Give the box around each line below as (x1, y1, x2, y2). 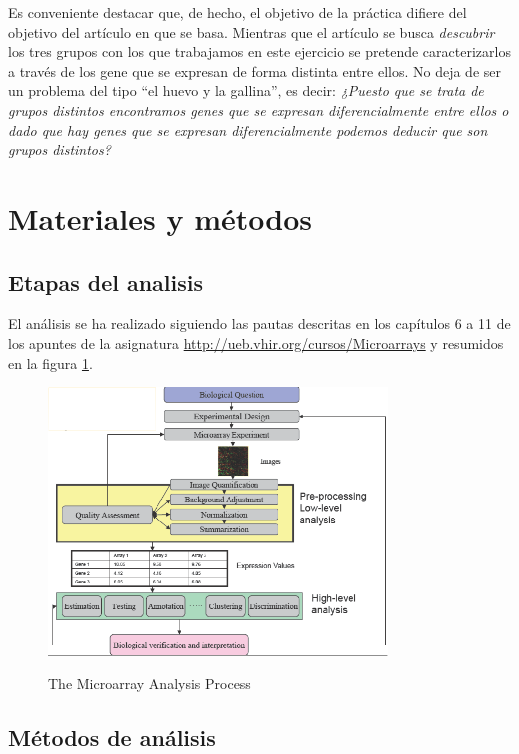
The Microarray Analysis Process (48, 673, 251, 694)
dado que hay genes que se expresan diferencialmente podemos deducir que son (8, 119, 488, 140)
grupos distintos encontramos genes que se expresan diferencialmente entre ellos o (8, 99, 509, 120)
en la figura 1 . (8, 352, 93, 373)
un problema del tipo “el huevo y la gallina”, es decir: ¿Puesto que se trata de (8, 80, 484, 101)
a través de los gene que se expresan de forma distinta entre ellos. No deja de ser (8, 60, 501, 81)
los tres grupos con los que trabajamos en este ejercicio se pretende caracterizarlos (8, 41, 511, 62)
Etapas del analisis (8, 266, 204, 297)
